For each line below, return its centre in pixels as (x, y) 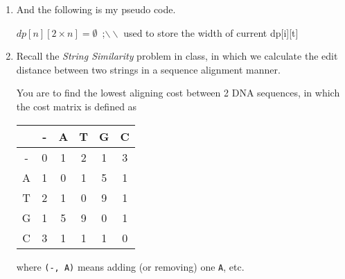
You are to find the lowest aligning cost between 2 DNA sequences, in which (178, 93)
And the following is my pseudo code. (96, 9)
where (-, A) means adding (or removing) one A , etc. (130, 266)
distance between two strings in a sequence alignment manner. (148, 69)
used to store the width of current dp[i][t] (211, 32)
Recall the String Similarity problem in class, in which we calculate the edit (177, 56)
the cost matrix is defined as (77, 106)
